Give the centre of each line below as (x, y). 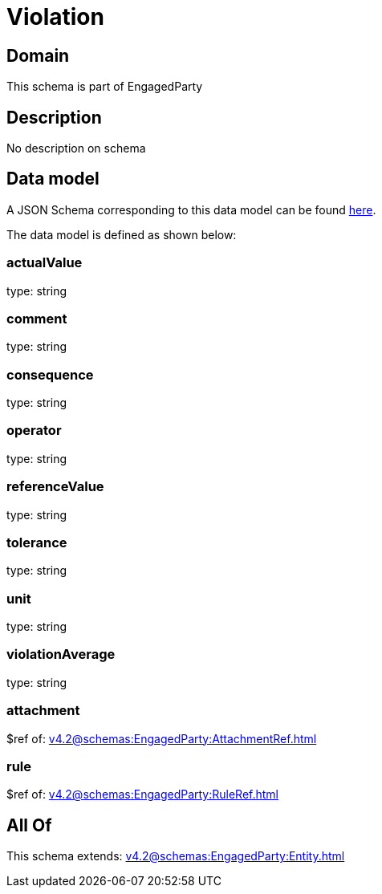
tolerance (37, 542)
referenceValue (55, 487)
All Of (29, 825)
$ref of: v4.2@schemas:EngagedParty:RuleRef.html (143, 794)
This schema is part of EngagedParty (105, 87)
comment (37, 318)
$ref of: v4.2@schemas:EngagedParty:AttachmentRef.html (162, 738)
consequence (50, 374)
